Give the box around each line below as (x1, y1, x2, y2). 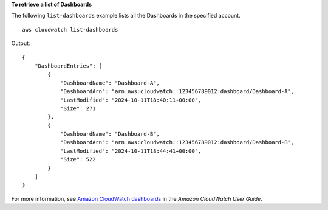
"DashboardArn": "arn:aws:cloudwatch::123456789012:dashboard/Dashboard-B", (60, 139, 295, 146)
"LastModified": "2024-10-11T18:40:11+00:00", (60, 96, 202, 103)
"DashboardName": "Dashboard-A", (60, 79, 160, 86)
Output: (11, 40, 30, 47)
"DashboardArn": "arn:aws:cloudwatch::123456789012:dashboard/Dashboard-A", (60, 88, 295, 95)
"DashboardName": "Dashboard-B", (60, 131, 160, 138)
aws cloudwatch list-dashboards (22, 26, 118, 33)
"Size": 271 (60, 105, 96, 112)
